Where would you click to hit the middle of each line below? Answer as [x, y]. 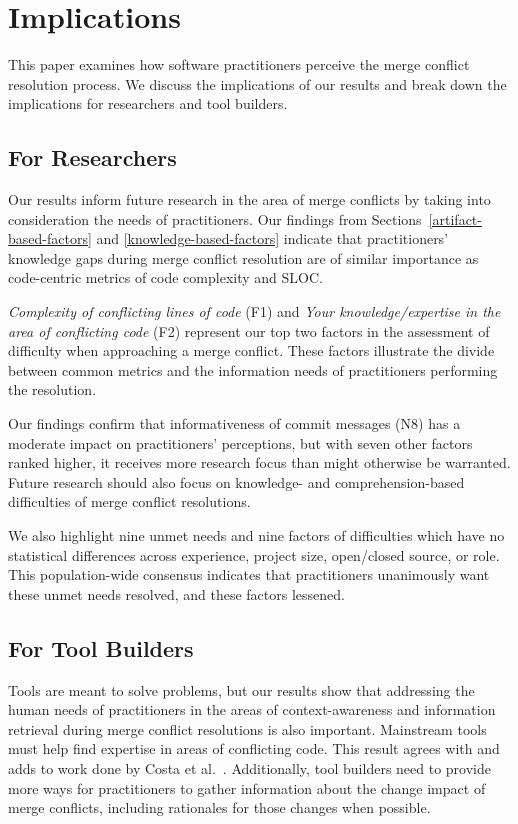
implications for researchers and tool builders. [148, 103]
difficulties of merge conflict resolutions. [129, 501]
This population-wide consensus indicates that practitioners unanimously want [249, 574]
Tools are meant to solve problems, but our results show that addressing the [241, 689]
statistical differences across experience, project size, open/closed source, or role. [254, 554]
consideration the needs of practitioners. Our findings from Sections [215, 218]
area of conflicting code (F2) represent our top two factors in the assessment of [249, 330]
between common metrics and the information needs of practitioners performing [253, 369]
